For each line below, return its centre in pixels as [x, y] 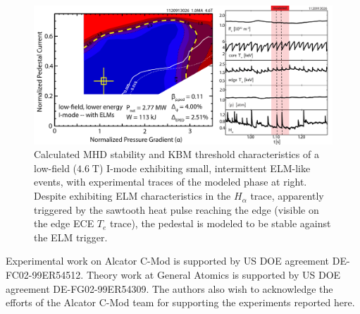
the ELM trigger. [71, 237]
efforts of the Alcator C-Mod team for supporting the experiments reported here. [180, 302]
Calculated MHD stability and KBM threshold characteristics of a [176, 154]
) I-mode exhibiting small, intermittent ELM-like [205, 168]
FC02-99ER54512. [45, 275]
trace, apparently [287, 196]
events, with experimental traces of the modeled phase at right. [170, 182]
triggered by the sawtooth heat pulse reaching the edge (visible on [176, 209]
